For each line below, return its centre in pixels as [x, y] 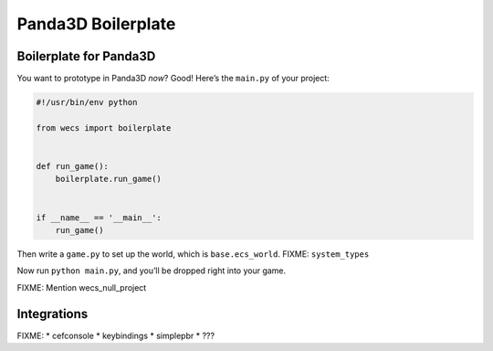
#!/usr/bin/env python [87, 102]
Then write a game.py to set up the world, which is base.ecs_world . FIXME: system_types [193, 254]
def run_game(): [73, 166]
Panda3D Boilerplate [96, 24]
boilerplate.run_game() [108, 179]
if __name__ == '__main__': [99, 218]
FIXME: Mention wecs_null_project [82, 287]
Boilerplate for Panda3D [86, 56]
